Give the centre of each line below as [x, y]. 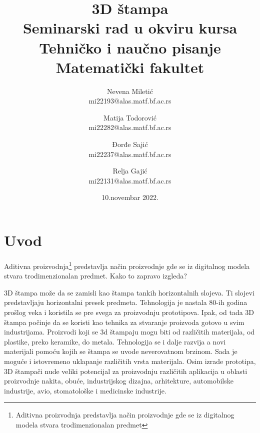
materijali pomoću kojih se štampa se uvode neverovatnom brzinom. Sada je [121, 351]
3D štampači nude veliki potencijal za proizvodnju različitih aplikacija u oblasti [126, 371]
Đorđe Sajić [130, 144]
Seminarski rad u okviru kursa [130, 28]
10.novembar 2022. [130, 197]
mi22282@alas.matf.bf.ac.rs [130, 127]
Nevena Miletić [130, 91]
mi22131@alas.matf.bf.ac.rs [130, 180]
